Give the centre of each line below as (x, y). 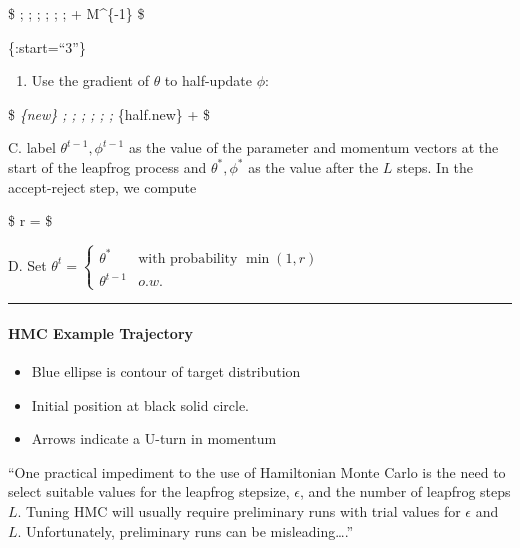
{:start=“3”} (47, 46)
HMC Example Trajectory (101, 332)
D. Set (27, 264)
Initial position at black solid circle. (140, 404)
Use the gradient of (90, 80)
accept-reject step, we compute (102, 186)
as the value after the (313, 166)
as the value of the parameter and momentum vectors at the (313, 147)
